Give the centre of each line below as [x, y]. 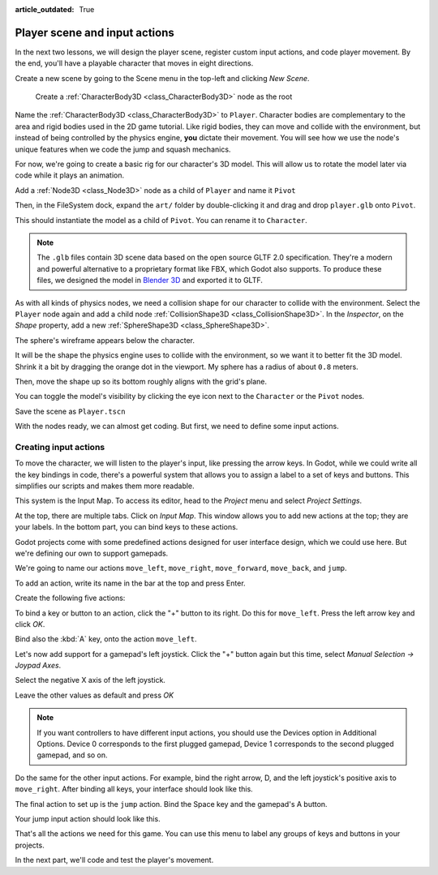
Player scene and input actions [94, 32]
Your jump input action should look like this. [88, 818]
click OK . [30, 624]
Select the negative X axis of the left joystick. [90, 680]
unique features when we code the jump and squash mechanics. [123, 149]
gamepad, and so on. [73, 755]
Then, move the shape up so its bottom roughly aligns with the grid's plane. [141, 381]
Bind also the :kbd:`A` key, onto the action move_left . [106, 639]
